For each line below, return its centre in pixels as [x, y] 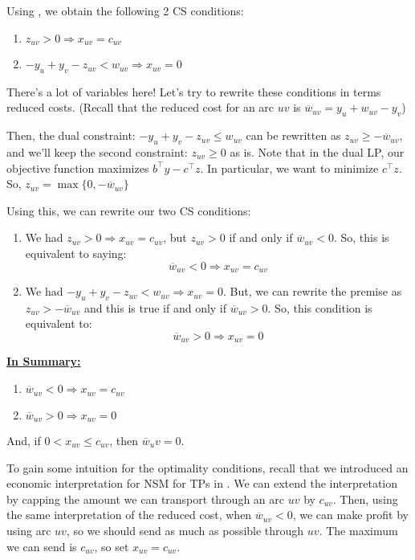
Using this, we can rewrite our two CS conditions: [129, 210]
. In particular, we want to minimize [289, 168]
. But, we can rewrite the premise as [313, 291]
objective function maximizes [78, 168]
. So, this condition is [320, 307]
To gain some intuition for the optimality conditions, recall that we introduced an [207, 467]
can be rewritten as [293, 135]
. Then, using [365, 499]
